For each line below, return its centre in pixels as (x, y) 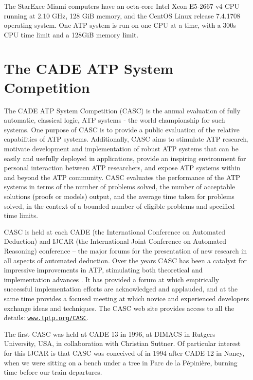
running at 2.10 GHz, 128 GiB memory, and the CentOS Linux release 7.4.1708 (122, 15)
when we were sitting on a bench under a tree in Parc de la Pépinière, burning (121, 362)
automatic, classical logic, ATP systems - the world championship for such (115, 120)
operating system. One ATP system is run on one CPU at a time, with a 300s (120, 25)
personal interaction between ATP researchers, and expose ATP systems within (122, 168)
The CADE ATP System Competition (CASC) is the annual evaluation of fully (122, 110)
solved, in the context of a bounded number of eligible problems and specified (119, 206)
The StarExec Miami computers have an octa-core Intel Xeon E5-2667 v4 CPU (122, 6)
